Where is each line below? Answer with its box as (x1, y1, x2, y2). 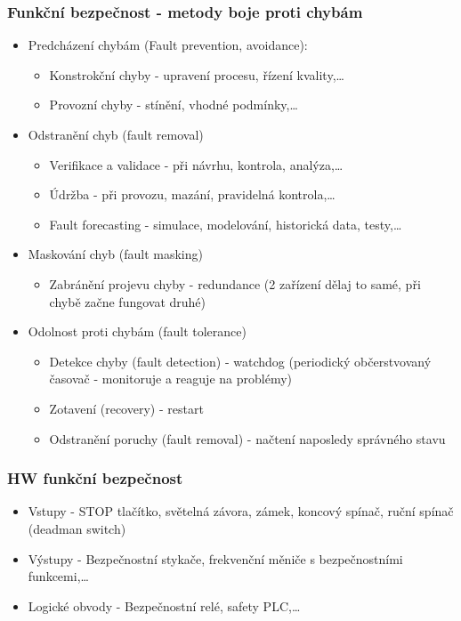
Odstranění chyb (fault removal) (28, 125, 204, 143)
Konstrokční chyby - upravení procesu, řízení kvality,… (49, 65, 344, 84)
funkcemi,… (28, 567, 89, 585)
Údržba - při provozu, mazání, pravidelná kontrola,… (49, 185, 336, 204)
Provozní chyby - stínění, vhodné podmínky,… (49, 95, 298, 114)
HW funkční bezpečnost (7, 467, 183, 489)
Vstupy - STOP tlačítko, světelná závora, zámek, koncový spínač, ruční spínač (28, 502, 454, 520)
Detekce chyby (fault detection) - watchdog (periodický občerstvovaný (49, 351, 432, 370)
